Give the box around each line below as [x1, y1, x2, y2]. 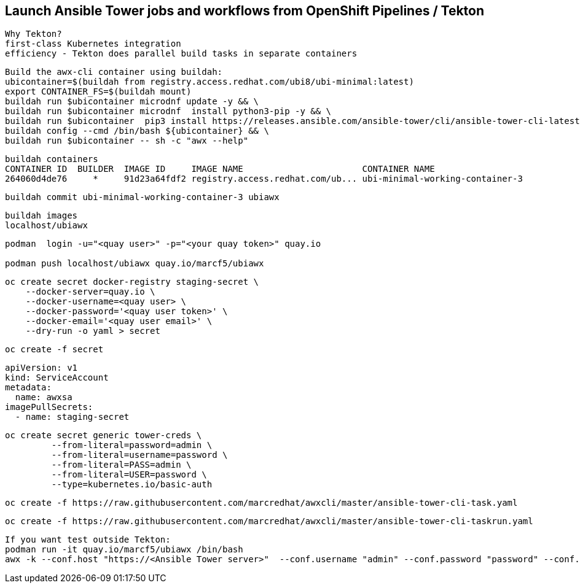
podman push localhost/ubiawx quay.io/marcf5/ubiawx [5, 258, 264, 269]
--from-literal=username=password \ [51, 450, 228, 460]
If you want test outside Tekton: [5, 535, 171, 545]
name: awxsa [15, 392, 72, 403]
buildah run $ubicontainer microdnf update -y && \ [5, 96, 259, 107]
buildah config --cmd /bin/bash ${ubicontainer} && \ [5, 126, 269, 136]
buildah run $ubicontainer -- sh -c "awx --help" [5, 136, 249, 146]
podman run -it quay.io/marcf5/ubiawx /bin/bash [5, 544, 243, 555]
